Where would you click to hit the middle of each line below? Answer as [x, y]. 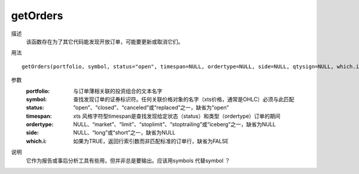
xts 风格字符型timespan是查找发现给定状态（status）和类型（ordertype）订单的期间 [177, 116]
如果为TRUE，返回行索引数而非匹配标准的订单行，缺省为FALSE [151, 141]
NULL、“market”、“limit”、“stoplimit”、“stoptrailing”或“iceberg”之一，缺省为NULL [175, 124]
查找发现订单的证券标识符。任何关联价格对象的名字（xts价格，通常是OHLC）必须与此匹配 [184, 99]
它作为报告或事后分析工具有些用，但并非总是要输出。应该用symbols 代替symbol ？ [128, 160]
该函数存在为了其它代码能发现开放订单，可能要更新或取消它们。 [105, 41]
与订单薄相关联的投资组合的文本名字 [118, 91]
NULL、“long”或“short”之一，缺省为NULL [124, 133]
